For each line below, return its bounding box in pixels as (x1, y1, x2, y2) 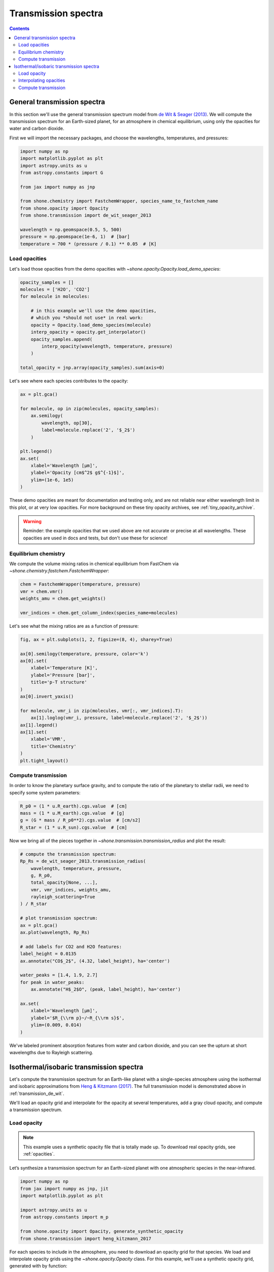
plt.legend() (20, 448, 53, 454)
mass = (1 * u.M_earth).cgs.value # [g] (20, 811, 125, 816)
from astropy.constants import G (20, 169, 104, 176)
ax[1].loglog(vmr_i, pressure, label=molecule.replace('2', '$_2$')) (30, 715, 208, 721)
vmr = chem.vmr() (20, 588, 63, 594)
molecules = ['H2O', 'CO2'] (20, 286, 90, 292)
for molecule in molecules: (20, 294, 90, 300)
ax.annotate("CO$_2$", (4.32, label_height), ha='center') (20, 958, 170, 964)
